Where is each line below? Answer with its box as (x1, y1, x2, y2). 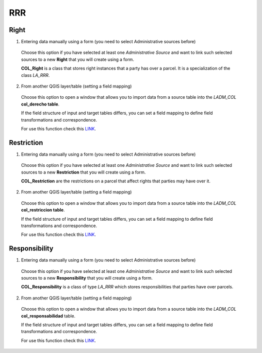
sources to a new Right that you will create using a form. (21, 56, 134, 62)
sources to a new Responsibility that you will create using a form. (21, 275, 153, 281)
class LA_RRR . (21, 72, 50, 78)
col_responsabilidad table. (21, 313, 76, 318)
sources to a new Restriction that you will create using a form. (21, 169, 146, 175)
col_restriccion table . (21, 207, 65, 213)
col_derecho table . (21, 101, 60, 107)
